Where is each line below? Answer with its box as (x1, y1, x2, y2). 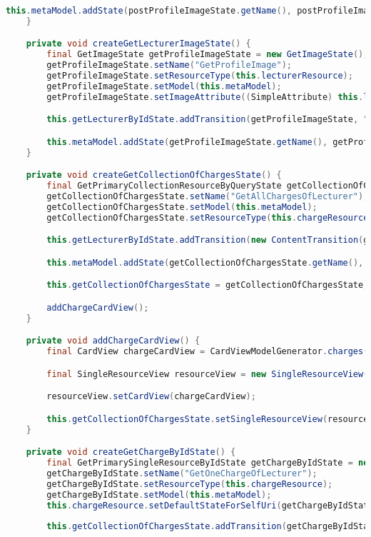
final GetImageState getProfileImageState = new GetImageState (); (46, 49, 369, 60)
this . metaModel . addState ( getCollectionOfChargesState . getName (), (46, 257, 364, 268)
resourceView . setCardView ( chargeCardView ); (46, 391, 256, 402)
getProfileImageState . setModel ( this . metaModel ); (46, 81, 282, 91)
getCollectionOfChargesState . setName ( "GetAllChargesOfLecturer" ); (46, 191, 369, 201)
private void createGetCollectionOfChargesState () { (26, 170, 282, 181)
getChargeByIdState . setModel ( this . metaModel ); (46, 489, 272, 500)
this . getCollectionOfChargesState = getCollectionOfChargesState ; (46, 280, 369, 291)
